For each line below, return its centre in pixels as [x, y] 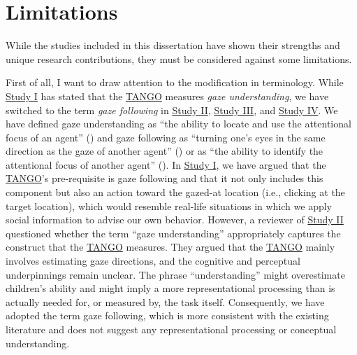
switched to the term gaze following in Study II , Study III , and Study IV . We [172, 110]
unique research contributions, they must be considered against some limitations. [179, 58]
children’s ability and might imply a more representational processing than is [170, 288]
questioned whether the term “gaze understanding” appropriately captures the [173, 233]
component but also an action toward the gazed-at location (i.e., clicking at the [175, 192]
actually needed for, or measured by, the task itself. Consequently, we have [165, 301]
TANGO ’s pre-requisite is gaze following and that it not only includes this [165, 178]
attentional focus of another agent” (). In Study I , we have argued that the [166, 164]
